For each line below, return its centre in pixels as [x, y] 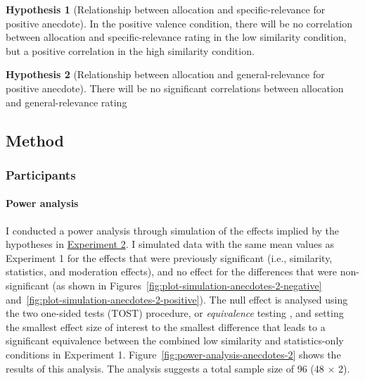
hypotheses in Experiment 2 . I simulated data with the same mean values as [170, 244]
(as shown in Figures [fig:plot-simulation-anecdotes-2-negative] [187, 285]
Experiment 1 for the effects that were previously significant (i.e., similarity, [169, 257]
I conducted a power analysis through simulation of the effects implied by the [173, 230]
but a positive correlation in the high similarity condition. [130, 50]
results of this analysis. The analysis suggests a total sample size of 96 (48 [165, 368]
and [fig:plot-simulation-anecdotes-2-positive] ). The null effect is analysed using [177, 299]
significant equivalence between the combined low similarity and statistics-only [175, 341]
